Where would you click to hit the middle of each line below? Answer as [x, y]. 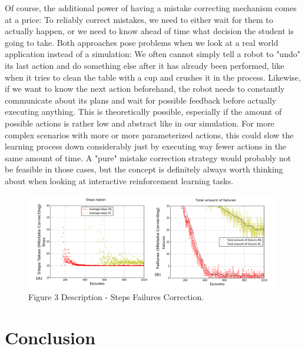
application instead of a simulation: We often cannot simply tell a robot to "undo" [152, 54]
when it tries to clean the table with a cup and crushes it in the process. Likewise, [153, 77]
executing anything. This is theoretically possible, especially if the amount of [143, 112]
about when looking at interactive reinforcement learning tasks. [119, 180]
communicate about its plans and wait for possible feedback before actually [141, 100]
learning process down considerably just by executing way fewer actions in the [146, 146]
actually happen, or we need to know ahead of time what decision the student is [149, 31]
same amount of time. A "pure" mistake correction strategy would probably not [148, 157]
